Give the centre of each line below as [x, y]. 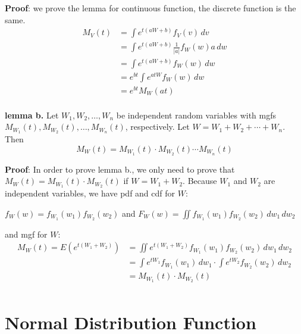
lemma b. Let [32, 115]
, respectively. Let [157, 127]
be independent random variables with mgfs [196, 115]
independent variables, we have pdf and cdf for [90, 193]
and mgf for [26, 234]
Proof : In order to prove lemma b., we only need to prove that [120, 169]
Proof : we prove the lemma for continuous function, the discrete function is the [150, 8]
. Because [200, 181]
